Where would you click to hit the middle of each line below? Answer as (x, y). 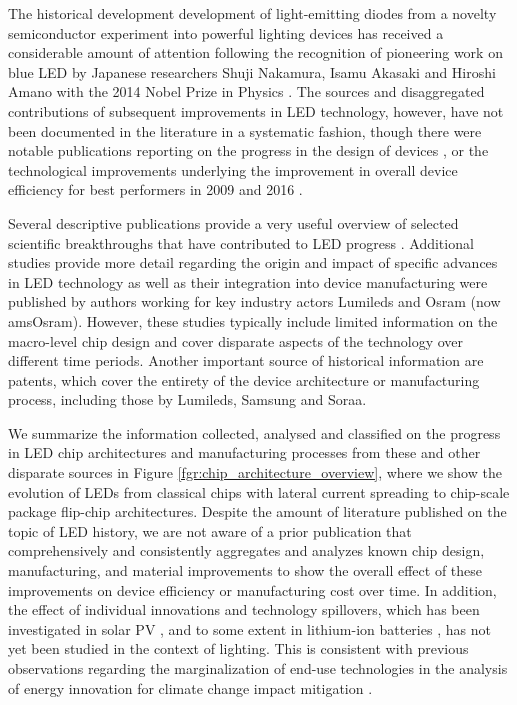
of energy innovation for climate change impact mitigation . (190, 687)
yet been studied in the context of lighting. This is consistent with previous (238, 648)
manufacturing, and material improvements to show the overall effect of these (245, 570)
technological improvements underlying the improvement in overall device (233, 169)
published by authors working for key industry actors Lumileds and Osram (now (254, 301)
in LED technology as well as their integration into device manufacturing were (248, 281)
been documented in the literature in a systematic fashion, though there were (245, 130)
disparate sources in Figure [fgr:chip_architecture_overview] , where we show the (255, 472)
